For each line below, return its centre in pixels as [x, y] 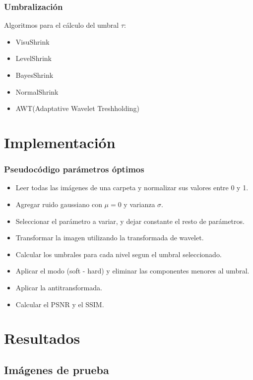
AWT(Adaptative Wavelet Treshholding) [77, 108]
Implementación [60, 142]
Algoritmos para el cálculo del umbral [62, 25]
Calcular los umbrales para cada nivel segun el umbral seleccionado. [119, 254]
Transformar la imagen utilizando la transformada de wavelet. [110, 238]
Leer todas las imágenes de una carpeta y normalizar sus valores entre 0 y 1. [132, 188]
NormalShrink [37, 91]
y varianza [139, 204]
